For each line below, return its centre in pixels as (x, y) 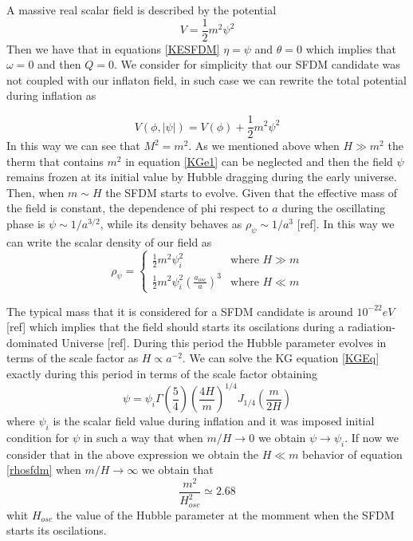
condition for (38, 437)
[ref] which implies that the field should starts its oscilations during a (175, 327)
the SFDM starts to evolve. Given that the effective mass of (252, 192)
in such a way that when (143, 437)
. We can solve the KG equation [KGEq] (281, 358)
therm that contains (55, 161)
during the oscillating (334, 208)
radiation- (372, 327)
